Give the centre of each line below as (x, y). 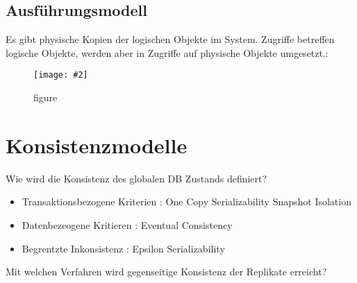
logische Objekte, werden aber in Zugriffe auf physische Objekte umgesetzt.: (167, 52)
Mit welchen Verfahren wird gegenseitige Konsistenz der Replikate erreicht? (166, 272)
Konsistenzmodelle (97, 145)
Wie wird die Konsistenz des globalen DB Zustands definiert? (136, 178)
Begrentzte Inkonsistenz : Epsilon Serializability (123, 248)
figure (45, 97)
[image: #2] (61, 75)
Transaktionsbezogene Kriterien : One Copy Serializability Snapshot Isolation (186, 201)
